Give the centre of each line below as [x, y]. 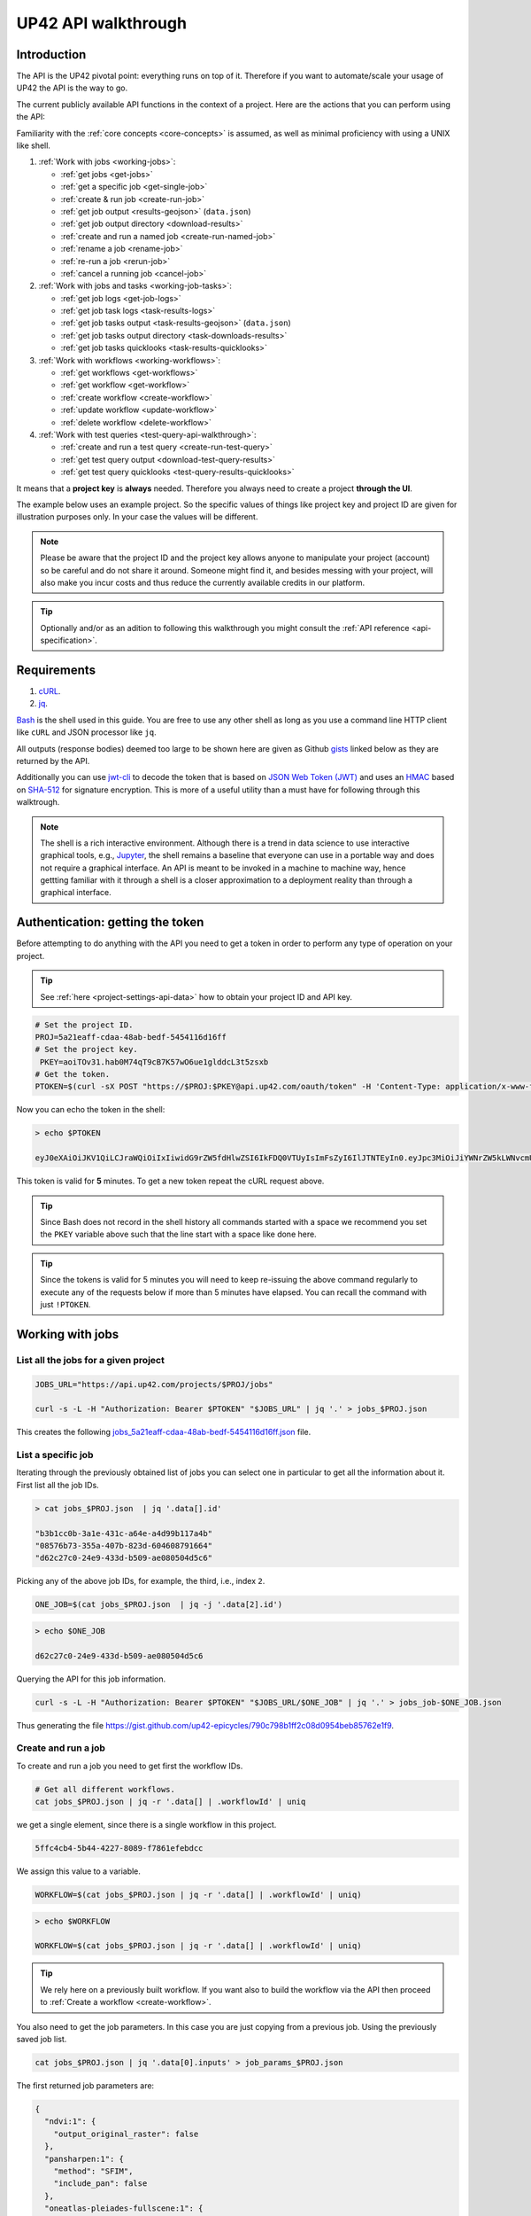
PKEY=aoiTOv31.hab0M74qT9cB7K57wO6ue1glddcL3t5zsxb [154, 1062]
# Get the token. [73, 1074]
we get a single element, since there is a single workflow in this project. [146, 1825]
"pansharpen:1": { [84, 2159]
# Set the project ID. [84, 1025]
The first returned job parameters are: [85, 2085]
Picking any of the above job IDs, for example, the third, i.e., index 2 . [141, 1581]
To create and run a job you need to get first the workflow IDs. [130, 1766]
